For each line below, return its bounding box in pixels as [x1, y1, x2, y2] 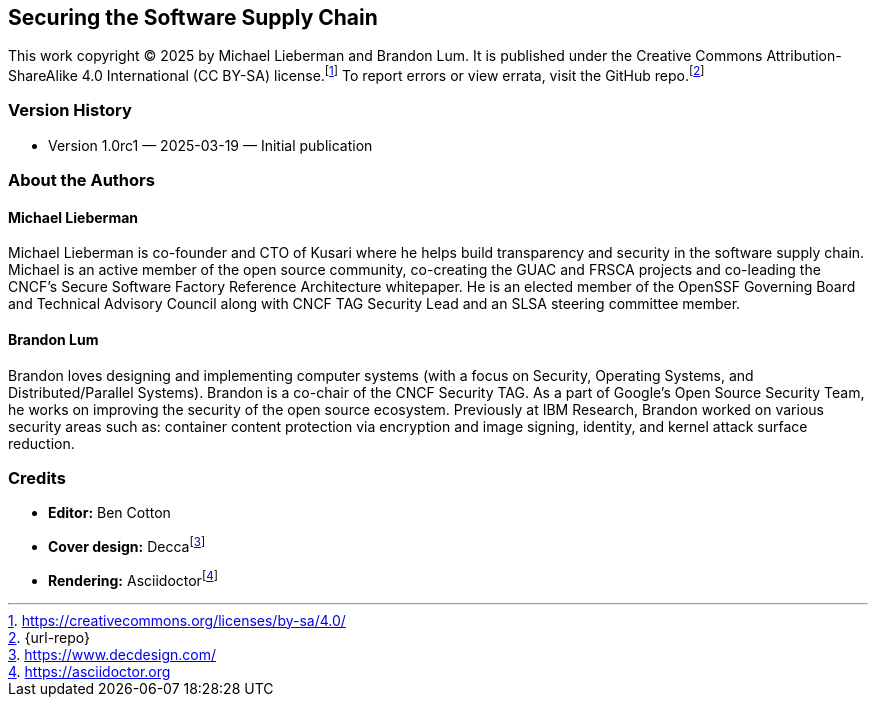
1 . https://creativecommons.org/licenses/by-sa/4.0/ [8, 611, 346, 629]
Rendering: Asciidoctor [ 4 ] [48, 569, 218, 589]
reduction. [8, 434, 75, 452]
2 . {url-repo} [8, 628, 91, 646]
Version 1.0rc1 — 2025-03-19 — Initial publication [48, 136, 373, 154]
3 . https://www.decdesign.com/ [8, 645, 217, 663]
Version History [8, 100, 132, 121]
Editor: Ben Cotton [48, 504, 171, 522]
